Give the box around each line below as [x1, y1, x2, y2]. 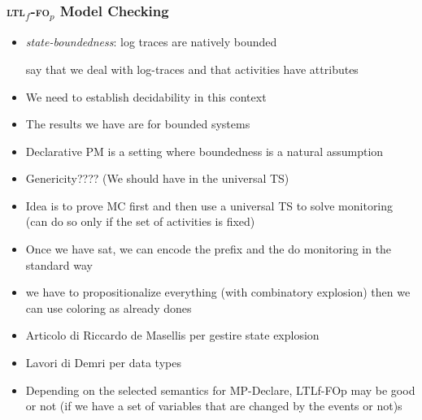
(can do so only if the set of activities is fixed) [25, 213, 255, 230]
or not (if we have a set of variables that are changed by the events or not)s [25, 397, 402, 414]
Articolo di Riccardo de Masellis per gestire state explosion [25, 327, 320, 344]
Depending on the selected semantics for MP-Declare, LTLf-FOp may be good [25, 381, 415, 398]
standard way [25, 256, 93, 273]
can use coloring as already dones [25, 299, 192, 316]
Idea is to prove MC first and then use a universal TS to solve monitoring [25, 197, 394, 214]
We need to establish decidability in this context [25, 88, 267, 105]
